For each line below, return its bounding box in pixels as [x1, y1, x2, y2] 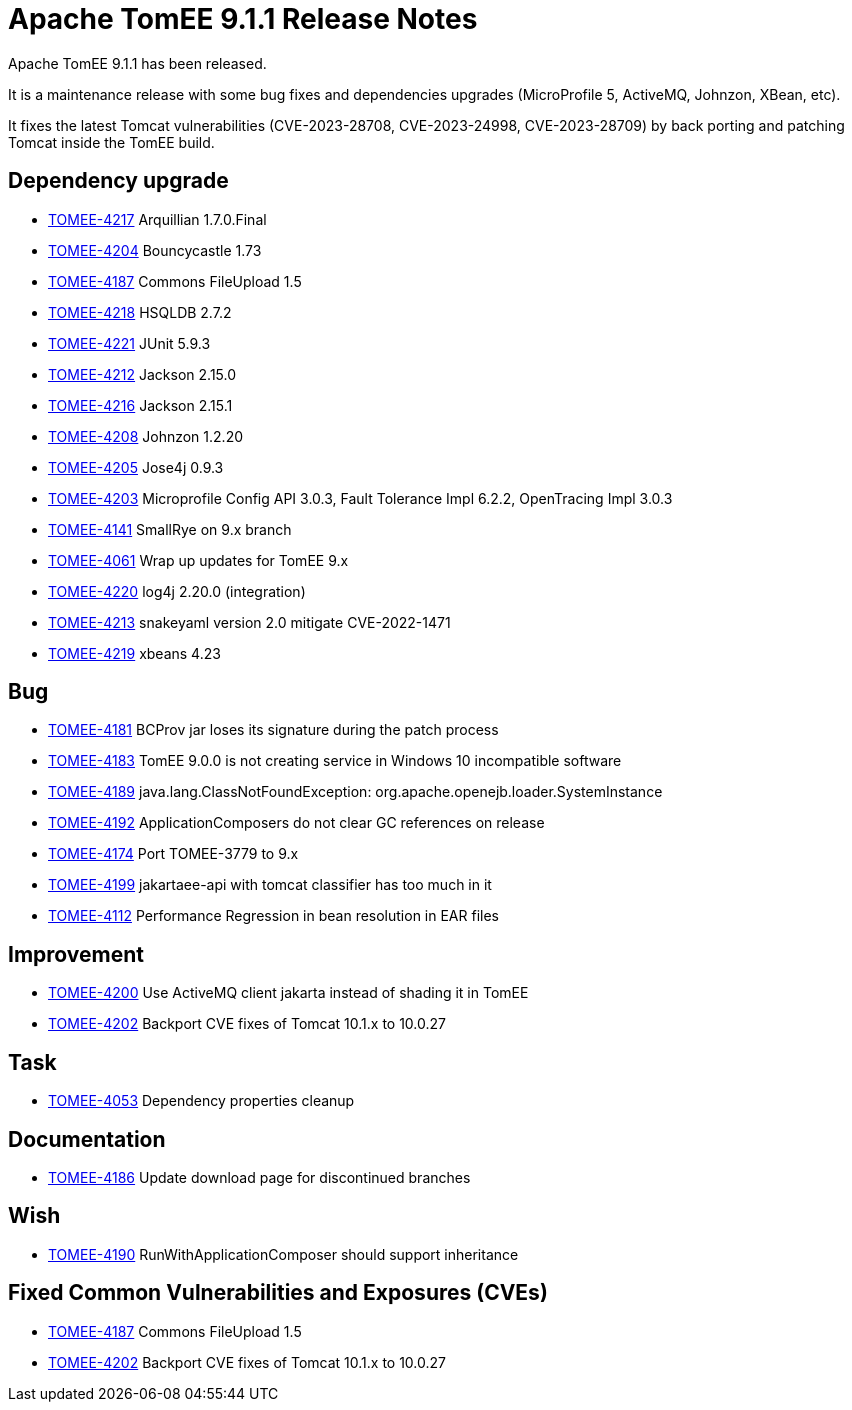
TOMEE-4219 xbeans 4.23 [48, 644, 221, 662]
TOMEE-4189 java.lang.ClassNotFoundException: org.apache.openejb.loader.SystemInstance [48, 783, 663, 801]
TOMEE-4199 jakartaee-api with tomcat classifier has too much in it [48, 876, 492, 894]
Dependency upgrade [8, 168, 229, 194]
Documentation [8, 1126, 166, 1152]
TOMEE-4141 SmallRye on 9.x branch [48, 520, 292, 538]
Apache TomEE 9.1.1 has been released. [8, 54, 267, 72]
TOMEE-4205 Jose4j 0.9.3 [48, 458, 224, 476]
